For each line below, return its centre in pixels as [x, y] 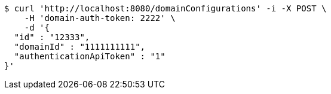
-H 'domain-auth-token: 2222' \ [100, 18]
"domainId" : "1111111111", [80, 47]
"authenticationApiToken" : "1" [90, 56]
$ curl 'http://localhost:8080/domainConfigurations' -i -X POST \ [166, 8]
